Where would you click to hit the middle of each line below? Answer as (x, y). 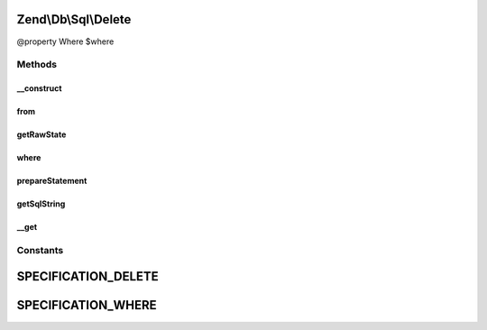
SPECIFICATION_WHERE (87, 305)
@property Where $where (65, 41)
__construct (39, 88)
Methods (37, 65)
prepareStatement (52, 181)
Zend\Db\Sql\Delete (74, 19)
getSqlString (41, 204)
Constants (40, 250)
